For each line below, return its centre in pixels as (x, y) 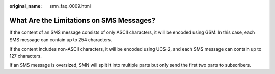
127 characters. (25, 56)
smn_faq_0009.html (70, 6)
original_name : (26, 6)
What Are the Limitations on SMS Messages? (82, 20)
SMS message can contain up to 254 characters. (61, 40)
